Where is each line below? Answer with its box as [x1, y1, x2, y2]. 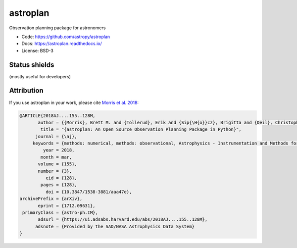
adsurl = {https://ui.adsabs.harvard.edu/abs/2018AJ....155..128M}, [38, 217, 208, 222]
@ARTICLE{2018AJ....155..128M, [19, 113, 96, 118]
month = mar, [40, 154, 72, 160]
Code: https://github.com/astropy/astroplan [21, 34, 110, 40]
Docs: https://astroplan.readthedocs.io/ [21, 41, 102, 47]
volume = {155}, [38, 161, 78, 167]
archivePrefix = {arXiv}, [19, 196, 83, 201]
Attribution [9, 87, 44, 95]
